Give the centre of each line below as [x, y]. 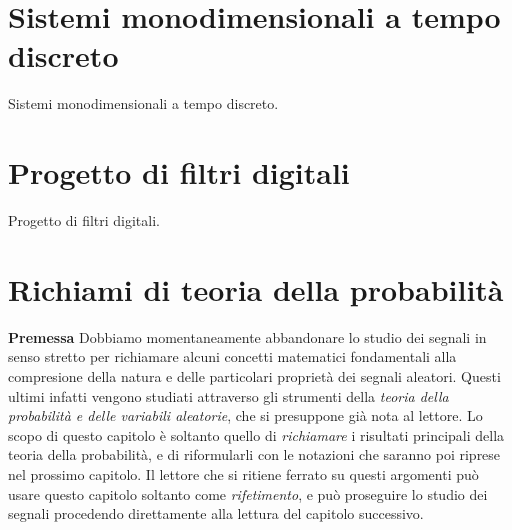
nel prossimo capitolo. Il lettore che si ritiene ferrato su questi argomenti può [243, 473]
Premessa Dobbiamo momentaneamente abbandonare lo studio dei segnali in [247, 336]
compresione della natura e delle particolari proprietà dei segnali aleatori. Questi [254, 375]
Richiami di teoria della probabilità [256, 288]
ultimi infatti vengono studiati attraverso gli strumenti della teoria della [228, 395]
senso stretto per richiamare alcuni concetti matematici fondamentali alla [232, 356]
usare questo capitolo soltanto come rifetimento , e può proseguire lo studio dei [248, 493]
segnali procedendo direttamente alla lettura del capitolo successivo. [216, 513]
